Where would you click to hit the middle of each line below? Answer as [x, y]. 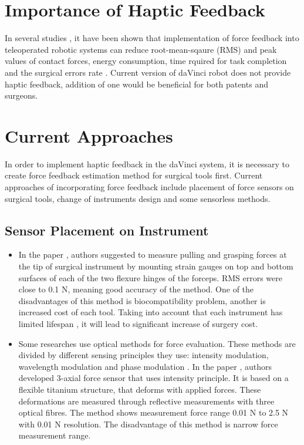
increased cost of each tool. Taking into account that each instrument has [151, 312]
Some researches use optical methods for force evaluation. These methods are [157, 343]
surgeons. [21, 95]
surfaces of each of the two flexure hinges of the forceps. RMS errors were [150, 277]
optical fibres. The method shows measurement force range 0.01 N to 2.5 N [153, 412]
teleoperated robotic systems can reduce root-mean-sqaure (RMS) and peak [141, 49]
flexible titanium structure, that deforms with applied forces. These [140, 389]
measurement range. [55, 435]
